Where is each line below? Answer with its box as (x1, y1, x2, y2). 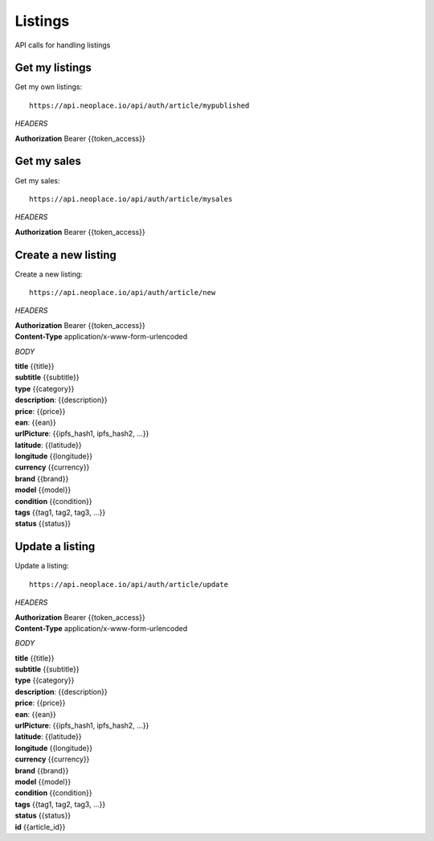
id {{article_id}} (14, 822, 66, 831)
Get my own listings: (14, 82, 83, 92)
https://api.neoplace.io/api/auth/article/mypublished (29, 101, 250, 110)
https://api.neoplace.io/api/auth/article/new (29, 288, 216, 297)
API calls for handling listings (14, 40, 111, 50)
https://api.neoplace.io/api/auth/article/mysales (29, 194, 233, 203)
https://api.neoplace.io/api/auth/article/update (29, 580, 229, 589)
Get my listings (14, 61, 92, 75)
